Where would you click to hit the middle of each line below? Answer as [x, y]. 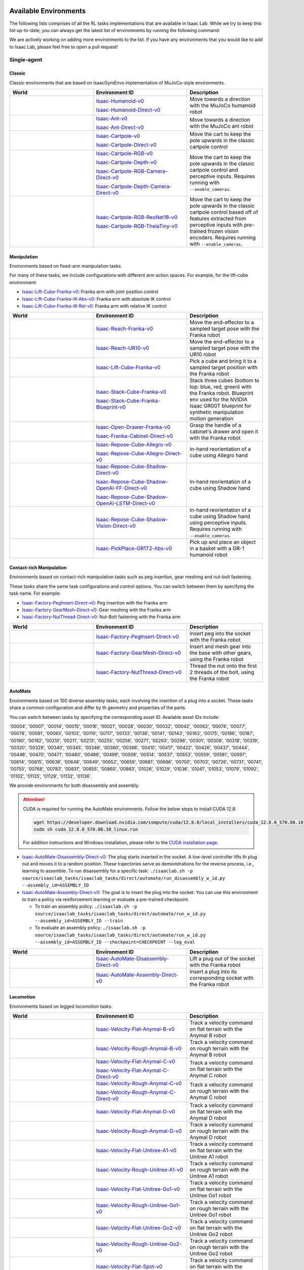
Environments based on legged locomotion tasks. [61, 1006]
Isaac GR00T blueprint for [221, 406]
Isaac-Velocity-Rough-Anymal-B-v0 [139, 1049]
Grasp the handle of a [216, 425]
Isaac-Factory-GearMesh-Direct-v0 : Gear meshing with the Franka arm [97, 610]
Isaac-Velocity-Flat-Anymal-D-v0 [136, 1112]
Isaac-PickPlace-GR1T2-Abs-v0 [134, 549]
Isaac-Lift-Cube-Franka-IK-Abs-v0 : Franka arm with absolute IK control [96, 299]
